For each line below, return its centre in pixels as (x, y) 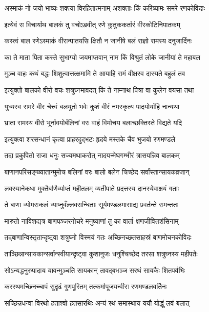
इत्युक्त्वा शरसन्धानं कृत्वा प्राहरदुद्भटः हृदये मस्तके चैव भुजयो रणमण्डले (90, 139)
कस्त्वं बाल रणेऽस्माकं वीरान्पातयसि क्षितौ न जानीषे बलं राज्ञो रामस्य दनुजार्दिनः (98, 41)
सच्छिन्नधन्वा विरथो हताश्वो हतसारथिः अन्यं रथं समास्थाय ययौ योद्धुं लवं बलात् (97, 302)
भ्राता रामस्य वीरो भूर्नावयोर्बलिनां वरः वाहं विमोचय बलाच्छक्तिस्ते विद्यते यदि (93, 123)
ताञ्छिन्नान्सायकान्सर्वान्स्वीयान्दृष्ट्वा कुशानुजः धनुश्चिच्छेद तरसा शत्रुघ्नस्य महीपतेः (101, 253)
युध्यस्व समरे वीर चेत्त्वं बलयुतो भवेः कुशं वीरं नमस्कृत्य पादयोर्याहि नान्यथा (92, 106)
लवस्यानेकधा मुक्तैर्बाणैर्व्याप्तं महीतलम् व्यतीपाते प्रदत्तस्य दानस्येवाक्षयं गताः (92, 188)
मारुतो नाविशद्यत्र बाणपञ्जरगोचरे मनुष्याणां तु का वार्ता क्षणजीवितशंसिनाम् (92, 221)
